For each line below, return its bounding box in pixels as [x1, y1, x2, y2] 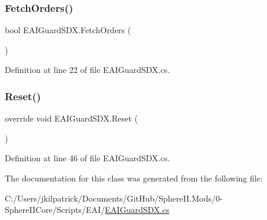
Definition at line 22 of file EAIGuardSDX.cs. [5, 63, 170, 76]
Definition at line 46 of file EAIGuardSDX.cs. [5, 152, 170, 164]
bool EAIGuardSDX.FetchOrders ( [5, 24, 131, 36]
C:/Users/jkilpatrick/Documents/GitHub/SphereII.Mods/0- [5, 192, 223, 204]
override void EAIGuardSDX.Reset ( [5, 112, 138, 125]
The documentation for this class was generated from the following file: [5, 172, 263, 184]
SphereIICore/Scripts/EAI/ [5, 203, 105, 216]
